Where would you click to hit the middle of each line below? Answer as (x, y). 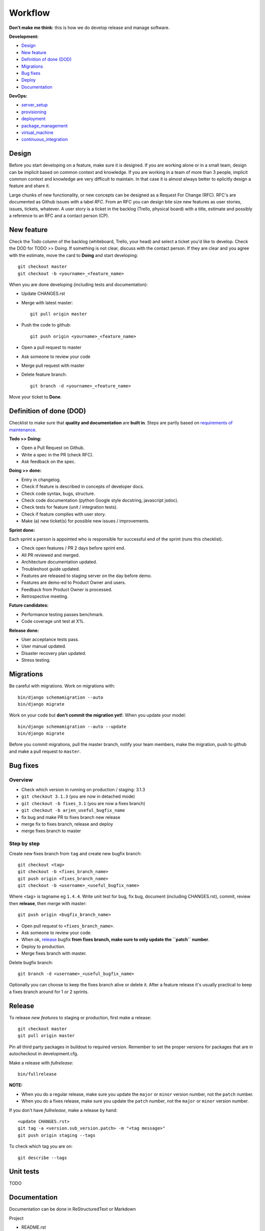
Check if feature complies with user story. (64, 514)
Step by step (25, 843)
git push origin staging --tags (57, 1135)
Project (16, 1218)
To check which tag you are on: (41, 1146)
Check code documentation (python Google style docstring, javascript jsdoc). (100, 500)
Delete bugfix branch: (31, 962)
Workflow (29, 13)
